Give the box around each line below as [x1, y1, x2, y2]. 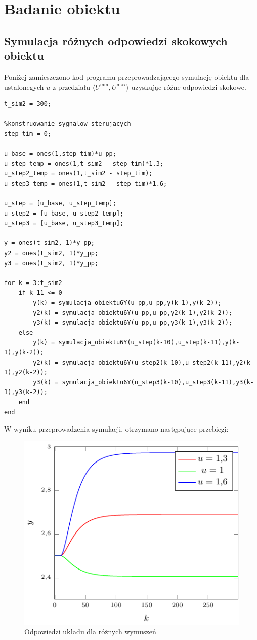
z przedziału [52, 81, 90, 92]
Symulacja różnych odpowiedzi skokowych [4, 32, 228, 48]
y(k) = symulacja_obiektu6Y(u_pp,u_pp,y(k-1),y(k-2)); [33, 299, 222, 307]
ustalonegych [4, 81, 44, 92]
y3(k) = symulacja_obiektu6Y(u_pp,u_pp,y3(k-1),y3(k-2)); [33, 319, 233, 327]
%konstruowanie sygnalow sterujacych [4, 120, 131, 128]
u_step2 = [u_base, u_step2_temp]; [4, 209, 124, 217]
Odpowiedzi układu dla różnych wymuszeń [24, 626, 156, 637]
